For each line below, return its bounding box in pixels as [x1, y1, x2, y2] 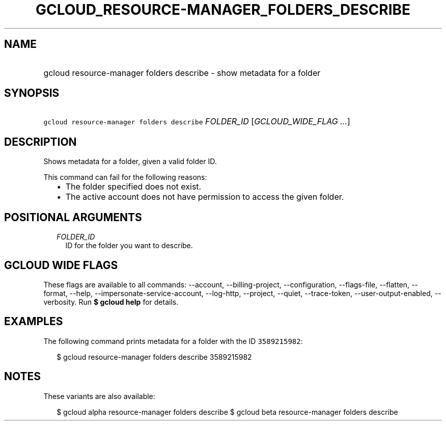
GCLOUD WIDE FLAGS [4, 258, 118, 272]
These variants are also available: [43, 391, 155, 401]
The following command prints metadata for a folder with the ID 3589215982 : [43, 336, 303, 346]
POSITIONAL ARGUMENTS [4, 210, 142, 224]
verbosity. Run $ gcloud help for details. [43, 297, 179, 306]
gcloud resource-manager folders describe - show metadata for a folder [43, 67, 321, 78]
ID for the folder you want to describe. [65, 241, 193, 250]
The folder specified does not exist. [65, 181, 202, 192]
